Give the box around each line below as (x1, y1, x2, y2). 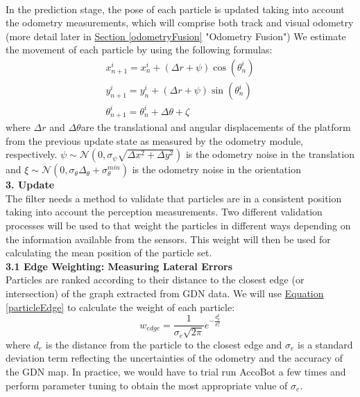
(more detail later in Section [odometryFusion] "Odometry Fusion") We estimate (6, 28, 346, 43)
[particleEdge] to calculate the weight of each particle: (6, 299, 235, 314)
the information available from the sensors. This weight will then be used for (6, 231, 331, 246)
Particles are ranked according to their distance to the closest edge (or (6, 272, 305, 287)
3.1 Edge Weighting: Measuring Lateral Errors (6, 258, 233, 273)
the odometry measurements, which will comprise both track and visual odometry (6, 15, 354, 30)
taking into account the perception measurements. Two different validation (6, 204, 323, 219)
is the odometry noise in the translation (185, 147, 354, 161)
